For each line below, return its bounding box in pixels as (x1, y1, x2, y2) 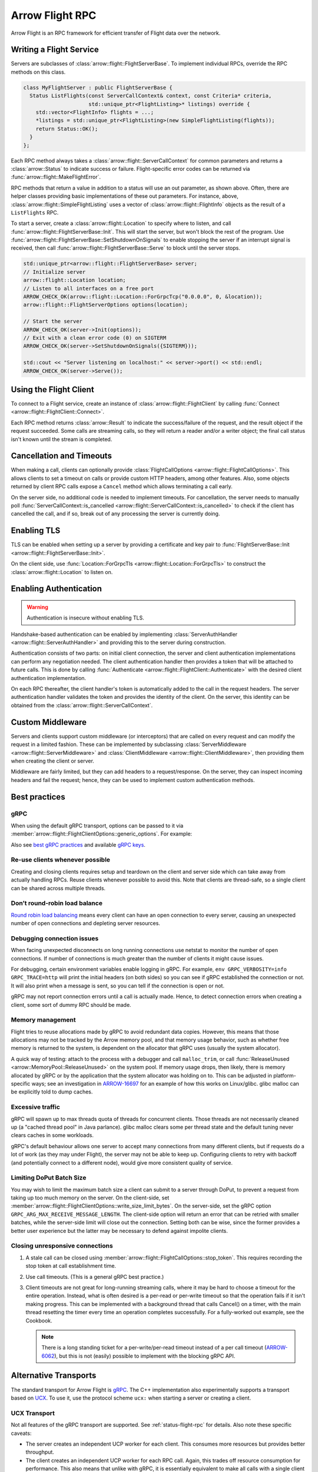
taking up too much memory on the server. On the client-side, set (11, 1194, 170, 1201)
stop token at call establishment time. (25, 1262, 117, 1269)
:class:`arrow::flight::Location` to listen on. (11, 568, 113, 575)
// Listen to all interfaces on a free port (23, 285, 154, 291)
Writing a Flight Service (11, 45, 100, 55)
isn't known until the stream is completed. (11, 436, 112, 443)
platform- (273, 1072, 297, 1079)
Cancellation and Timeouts (11, 451, 112, 461)
